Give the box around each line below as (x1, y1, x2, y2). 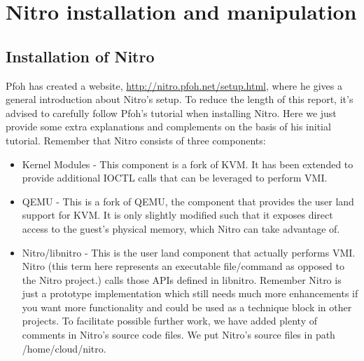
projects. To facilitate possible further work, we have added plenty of (22, 313, 317, 328)
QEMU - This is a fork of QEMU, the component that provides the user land (22, 193, 354, 208)
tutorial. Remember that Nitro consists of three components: (6, 132, 266, 147)
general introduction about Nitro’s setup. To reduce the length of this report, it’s (6, 92, 353, 107)
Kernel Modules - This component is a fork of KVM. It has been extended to (22, 156, 353, 171)
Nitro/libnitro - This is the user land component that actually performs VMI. (22, 245, 356, 259)
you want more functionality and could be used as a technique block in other (22, 299, 352, 314)
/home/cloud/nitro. (22, 341, 106, 355)
